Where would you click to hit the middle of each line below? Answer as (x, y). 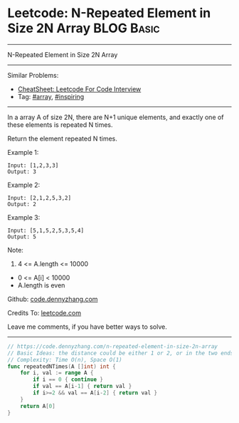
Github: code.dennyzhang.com (53, 299)
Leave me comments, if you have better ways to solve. (87, 327)
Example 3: (24, 217)
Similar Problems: (33, 75)
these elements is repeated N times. (60, 124)
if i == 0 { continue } (68, 379)
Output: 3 (22, 172)
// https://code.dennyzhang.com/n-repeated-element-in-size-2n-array (113, 346)
